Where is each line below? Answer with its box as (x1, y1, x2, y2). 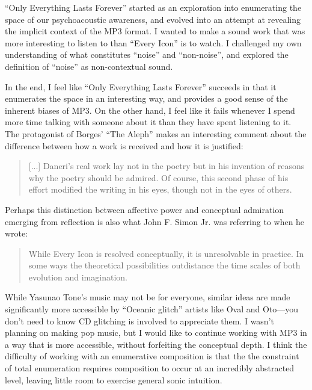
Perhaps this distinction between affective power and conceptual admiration (5, 203, 284, 215)
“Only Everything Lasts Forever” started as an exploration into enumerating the (5, 1, 302, 13)
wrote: (5, 227, 28, 240)
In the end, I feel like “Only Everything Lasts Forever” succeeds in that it (5, 80, 277, 93)
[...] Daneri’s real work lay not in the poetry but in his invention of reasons (28, 159, 305, 172)
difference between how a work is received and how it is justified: (5, 139, 243, 152)
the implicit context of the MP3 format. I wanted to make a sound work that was (5, 25, 305, 37)
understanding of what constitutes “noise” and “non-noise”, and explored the (5, 48, 289, 61)
